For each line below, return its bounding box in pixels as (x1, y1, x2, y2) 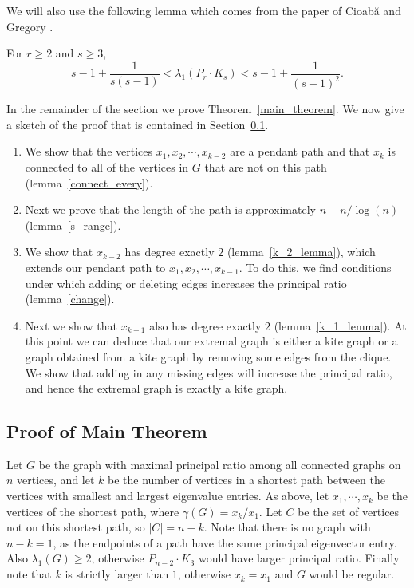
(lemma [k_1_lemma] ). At (274, 317, 407, 333)
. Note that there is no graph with (203, 519, 371, 535)
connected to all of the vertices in (25, 158, 189, 175)
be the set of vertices (298, 503, 400, 519)
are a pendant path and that (230, 143, 370, 160)
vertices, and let (17, 472, 95, 488)
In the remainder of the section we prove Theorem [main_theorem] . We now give (6, 101, 404, 117)
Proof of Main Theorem (6, 419, 207, 444)
